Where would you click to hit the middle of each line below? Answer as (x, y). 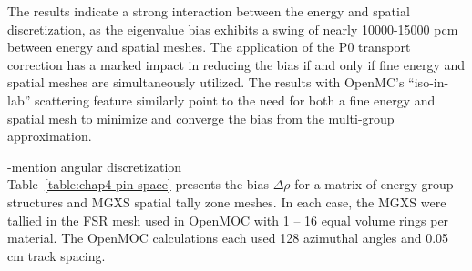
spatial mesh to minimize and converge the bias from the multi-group (201, 118)
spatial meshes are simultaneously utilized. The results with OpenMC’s (206, 82)
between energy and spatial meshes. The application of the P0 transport (209, 47)
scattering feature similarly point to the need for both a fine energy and (235, 100)
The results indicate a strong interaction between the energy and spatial (209, 11)
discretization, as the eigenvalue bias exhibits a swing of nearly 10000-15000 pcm (233, 29)
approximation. (50, 136)
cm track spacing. (56, 255)
